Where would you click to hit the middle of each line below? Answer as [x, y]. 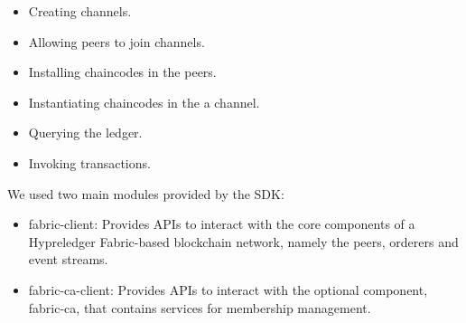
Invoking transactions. [89, 162]
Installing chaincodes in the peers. [122, 72]
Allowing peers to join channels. [116, 41]
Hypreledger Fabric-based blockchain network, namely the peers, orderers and [243, 241]
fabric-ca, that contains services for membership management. [200, 307]
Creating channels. [80, 11]
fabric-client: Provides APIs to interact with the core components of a [222, 224]
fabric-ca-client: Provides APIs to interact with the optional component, [228, 289]
